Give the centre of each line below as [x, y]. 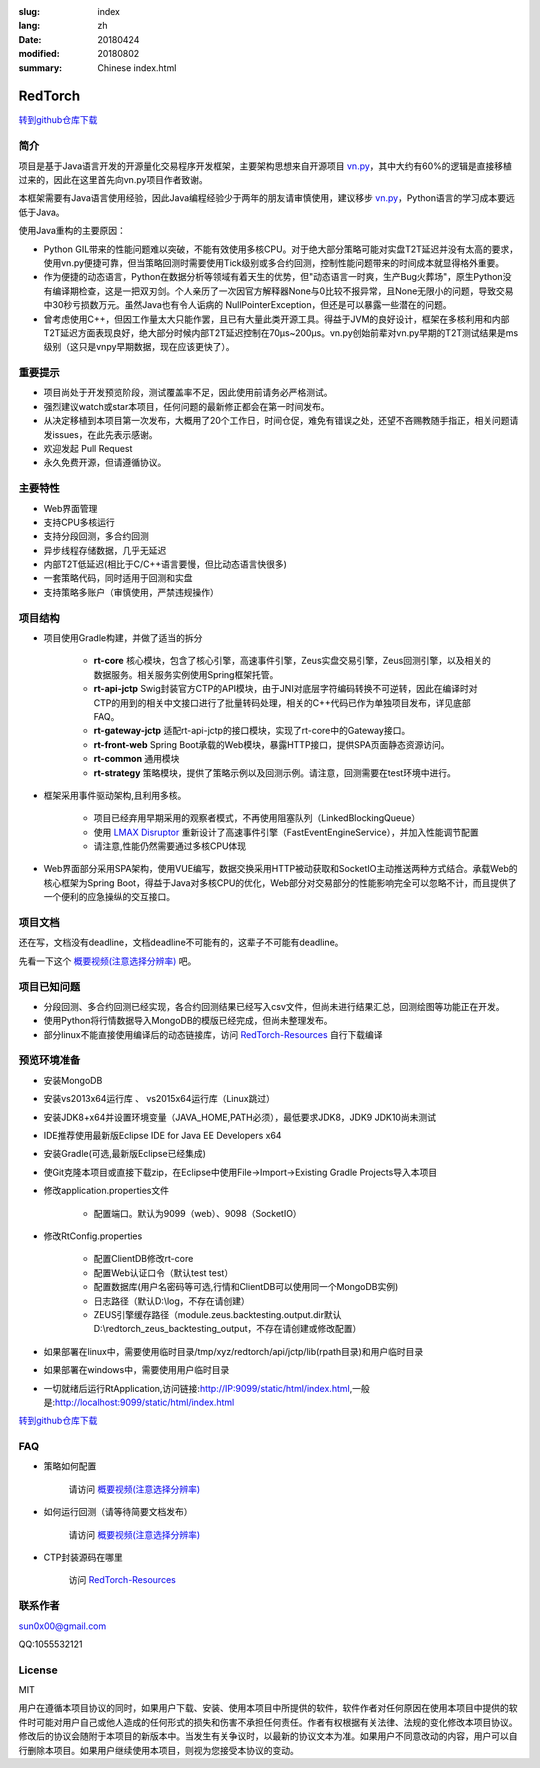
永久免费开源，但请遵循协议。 [105, 462]
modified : [39, 54]
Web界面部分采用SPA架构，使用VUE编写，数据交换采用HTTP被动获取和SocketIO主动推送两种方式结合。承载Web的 [281, 869]
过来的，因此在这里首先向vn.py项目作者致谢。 [113, 179]
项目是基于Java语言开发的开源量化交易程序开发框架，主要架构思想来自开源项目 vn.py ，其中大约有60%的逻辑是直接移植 [265, 166]
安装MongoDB [73, 1080]
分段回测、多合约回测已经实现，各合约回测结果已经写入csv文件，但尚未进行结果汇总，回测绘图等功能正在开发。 [274, 1006]
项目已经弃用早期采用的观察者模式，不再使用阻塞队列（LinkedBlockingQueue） [257, 818]
